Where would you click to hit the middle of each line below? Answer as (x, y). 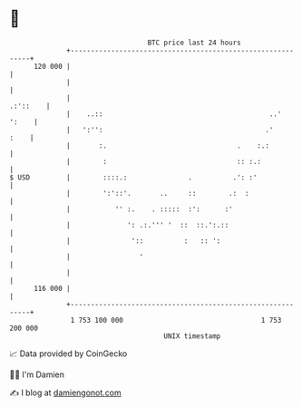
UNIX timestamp (192, 336)
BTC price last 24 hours (195, 43)
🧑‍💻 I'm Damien (37, 374)
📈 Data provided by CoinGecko (68, 354)
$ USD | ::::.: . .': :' (133, 177)
